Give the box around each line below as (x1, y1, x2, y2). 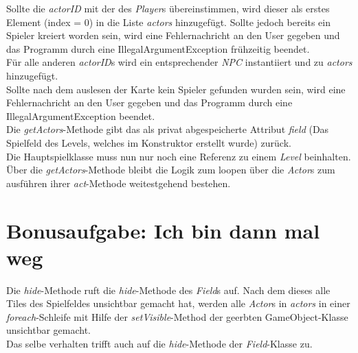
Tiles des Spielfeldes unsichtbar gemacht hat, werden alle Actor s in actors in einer (6, 296, 350, 311)
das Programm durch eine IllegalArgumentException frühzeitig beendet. (6, 41, 310, 56)
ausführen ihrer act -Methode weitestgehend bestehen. (6, 175, 231, 190)
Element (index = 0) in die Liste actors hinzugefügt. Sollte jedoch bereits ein (6, 14, 331, 29)
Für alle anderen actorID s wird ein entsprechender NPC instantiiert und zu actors (6, 55, 353, 69)
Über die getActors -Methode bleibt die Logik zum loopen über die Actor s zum (6, 162, 335, 177)
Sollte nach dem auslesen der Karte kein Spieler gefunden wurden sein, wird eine (6, 82, 346, 96)
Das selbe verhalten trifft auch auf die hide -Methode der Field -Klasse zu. (6, 337, 313, 350)
